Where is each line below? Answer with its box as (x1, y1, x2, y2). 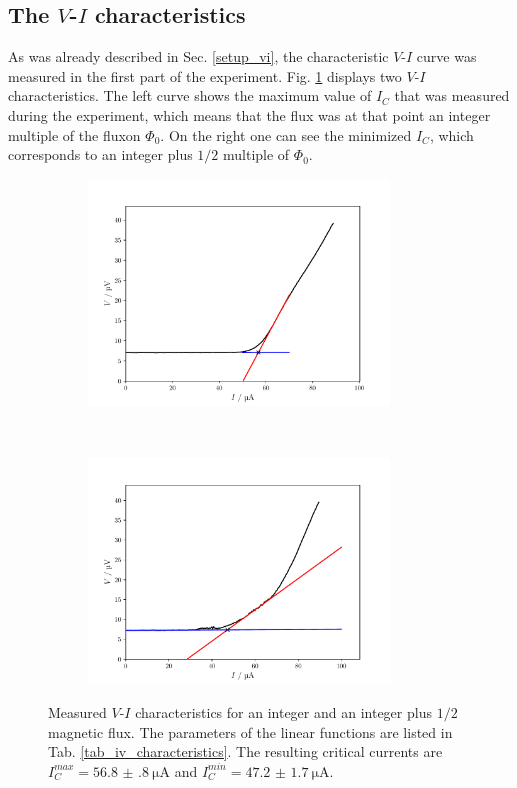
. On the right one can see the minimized (160, 124, 412, 145)
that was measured (394, 85, 510, 106)
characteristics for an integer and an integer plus (135, 702, 432, 723)
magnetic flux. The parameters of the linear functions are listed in (48, 721, 453, 742)
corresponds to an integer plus (8, 144, 193, 165)
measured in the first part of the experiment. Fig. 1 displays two (8, 65, 402, 86)
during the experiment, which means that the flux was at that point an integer (8, 104, 491, 125)
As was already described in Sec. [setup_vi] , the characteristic (8, 46, 389, 67)
